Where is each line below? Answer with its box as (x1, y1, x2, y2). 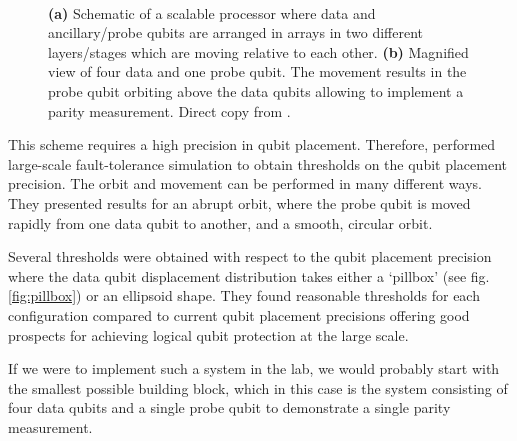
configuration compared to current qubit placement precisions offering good (8, 304, 470, 325)
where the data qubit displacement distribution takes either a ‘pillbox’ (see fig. (8, 265, 490, 286)
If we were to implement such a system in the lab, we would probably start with (8, 358, 500, 379)
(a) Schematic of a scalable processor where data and (48, 2, 376, 23)
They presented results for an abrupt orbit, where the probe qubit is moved (8, 192, 471, 213)
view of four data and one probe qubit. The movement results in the (48, 61, 467, 82)
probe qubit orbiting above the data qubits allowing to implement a (48, 80, 464, 101)
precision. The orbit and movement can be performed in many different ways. (8, 173, 482, 194)
